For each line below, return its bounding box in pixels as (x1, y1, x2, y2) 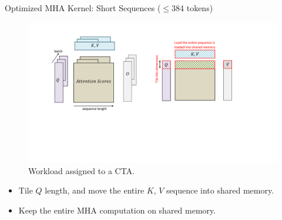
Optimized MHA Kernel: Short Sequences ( (5, 2, 161, 14)
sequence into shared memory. (166, 184, 274, 196)
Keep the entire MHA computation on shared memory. (18, 204, 216, 216)
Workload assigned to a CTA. (28, 164, 135, 176)
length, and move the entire (45, 184, 145, 196)
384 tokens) (172, 2, 213, 14)
